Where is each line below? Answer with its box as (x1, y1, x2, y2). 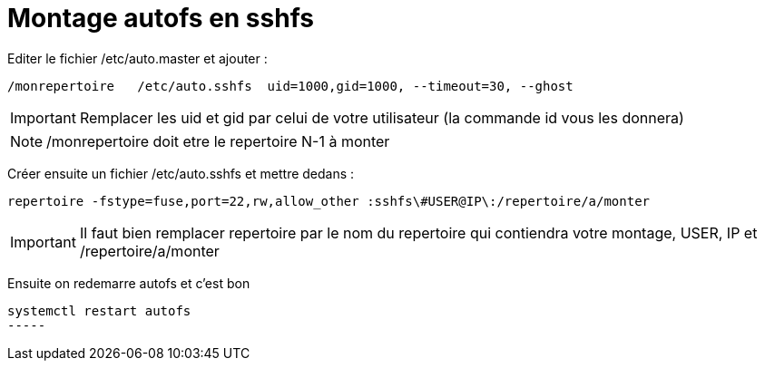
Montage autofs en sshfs (7, 3, 314, 34)
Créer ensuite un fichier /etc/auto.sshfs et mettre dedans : (7, 165, 355, 181)
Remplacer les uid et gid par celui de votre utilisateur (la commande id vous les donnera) (79, 108, 684, 127)
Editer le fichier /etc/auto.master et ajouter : (7, 50, 268, 66)
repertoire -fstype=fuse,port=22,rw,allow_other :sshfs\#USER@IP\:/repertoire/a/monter (7, 193, 651, 208)
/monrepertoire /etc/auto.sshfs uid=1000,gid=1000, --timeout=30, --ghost (7, 78, 574, 93)
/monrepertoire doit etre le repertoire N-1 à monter (46, 131, 390, 150)
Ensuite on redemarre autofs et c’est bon (7, 275, 250, 291)
